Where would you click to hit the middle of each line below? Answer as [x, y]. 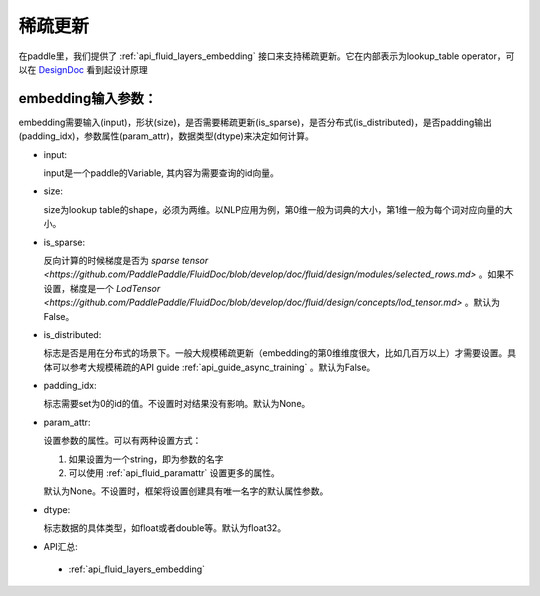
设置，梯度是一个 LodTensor [102, 288]
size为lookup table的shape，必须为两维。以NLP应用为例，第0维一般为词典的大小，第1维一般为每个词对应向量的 [273, 209]
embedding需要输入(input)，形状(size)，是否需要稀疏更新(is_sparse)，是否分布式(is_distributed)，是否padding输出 [255, 122]
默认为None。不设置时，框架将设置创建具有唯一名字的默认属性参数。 [186, 491]
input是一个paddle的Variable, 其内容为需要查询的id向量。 [161, 173]
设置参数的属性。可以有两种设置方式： [122, 441]
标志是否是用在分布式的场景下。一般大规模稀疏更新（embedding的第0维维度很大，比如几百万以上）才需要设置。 [275, 353]
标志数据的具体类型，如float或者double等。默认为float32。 [165, 528]
